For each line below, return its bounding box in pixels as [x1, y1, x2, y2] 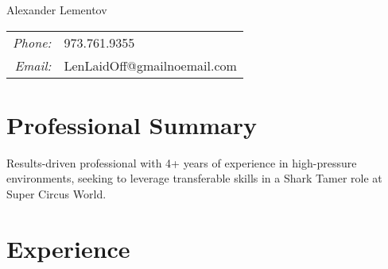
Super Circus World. [6, 185, 107, 202]
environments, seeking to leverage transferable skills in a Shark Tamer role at [6, 170, 382, 186]
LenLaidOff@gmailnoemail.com [64, 56, 237, 75]
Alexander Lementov [6, 2, 107, 17]
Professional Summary [6, 108, 257, 140]
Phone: [13, 33, 52, 52]
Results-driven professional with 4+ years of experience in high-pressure [6, 154, 357, 171]
